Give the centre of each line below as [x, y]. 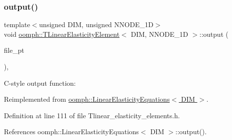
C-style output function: [40, 83]
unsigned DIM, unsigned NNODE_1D [96, 24]
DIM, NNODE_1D [159, 34]
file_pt [14, 50]
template [17, 24]
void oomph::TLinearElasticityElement [62, 34]
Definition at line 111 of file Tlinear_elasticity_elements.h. [92, 115]
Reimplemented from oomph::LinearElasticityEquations [87, 99]
